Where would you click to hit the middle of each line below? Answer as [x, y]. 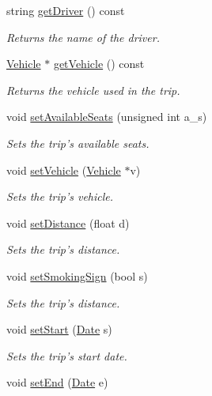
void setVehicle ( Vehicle [64, 170]
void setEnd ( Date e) [57, 382]
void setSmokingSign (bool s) [77, 275]
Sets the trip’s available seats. [78, 143]
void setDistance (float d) [68, 223]
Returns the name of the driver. [83, 37]
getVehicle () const [99, 64]
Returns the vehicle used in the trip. [93, 90]
